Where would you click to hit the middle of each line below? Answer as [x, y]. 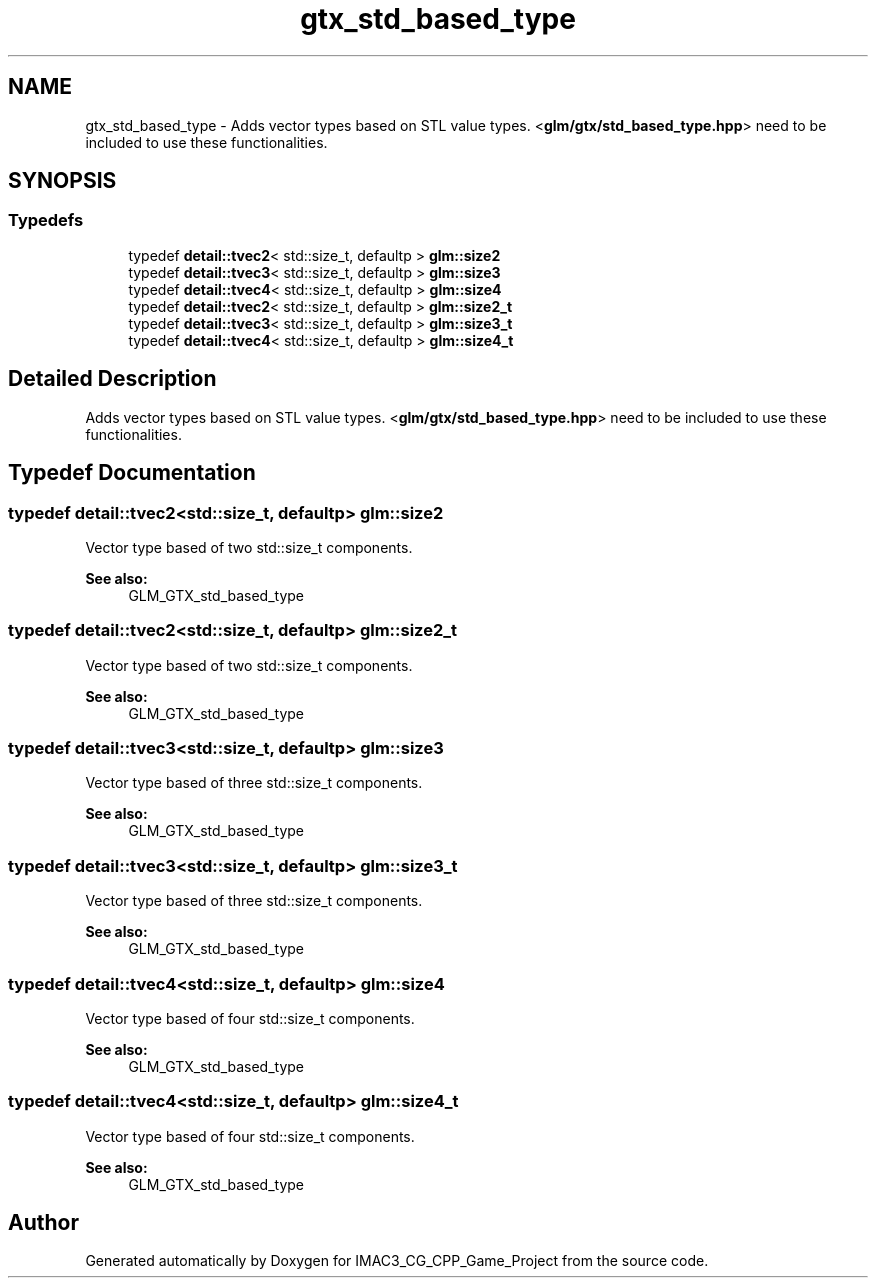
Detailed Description [112, 379]
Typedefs [46, 220]
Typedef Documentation [132, 473]
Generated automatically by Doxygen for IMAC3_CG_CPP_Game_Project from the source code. [397, 1261]
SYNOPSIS [62, 181]
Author [43, 1223]
